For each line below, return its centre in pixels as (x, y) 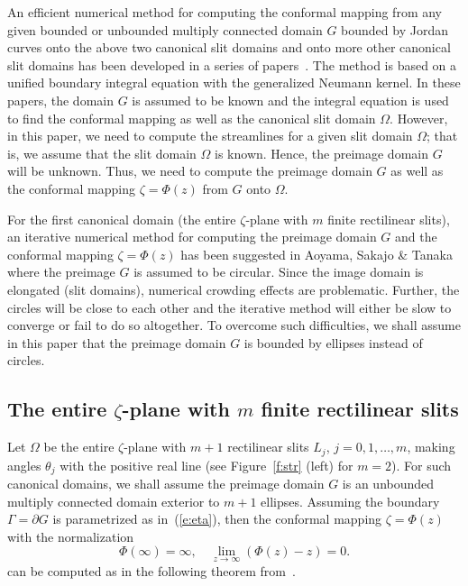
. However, (419, 118)
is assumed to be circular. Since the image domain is (279, 272)
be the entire (79, 447)
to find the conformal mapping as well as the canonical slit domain (192, 118)
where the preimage (61, 272)
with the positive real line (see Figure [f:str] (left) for (206, 465)
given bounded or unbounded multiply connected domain (165, 29)
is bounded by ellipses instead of (333, 342)
